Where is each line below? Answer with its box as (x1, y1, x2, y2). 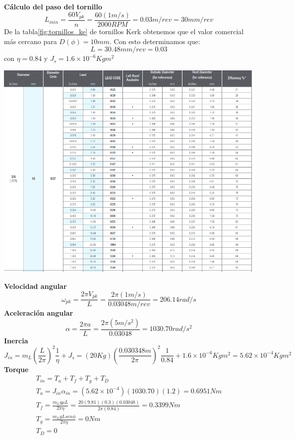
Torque (4, 364, 29, 374)
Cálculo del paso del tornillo (4, 1, 103, 11)
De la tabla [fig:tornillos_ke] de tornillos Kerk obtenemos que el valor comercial (4, 26, 244, 37)
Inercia (4, 335, 28, 345)
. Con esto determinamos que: (110, 36, 200, 46)
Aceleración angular (4, 308, 73, 318)
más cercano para (4, 36, 57, 46)
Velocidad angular (4, 281, 67, 291)
